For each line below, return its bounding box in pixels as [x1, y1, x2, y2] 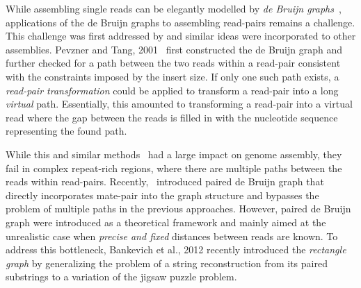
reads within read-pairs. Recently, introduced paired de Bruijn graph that [6, 174, 324, 189]
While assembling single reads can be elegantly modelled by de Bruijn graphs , [6, 1, 342, 15]
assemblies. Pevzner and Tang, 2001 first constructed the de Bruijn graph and [6, 42, 342, 56]
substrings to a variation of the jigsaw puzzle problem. [6, 269, 237, 284]
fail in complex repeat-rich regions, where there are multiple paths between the [6, 160, 342, 175]
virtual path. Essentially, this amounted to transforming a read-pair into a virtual [6, 96, 353, 111]
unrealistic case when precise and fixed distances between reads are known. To [6, 228, 338, 243]
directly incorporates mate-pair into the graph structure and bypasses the [6, 187, 319, 202]
